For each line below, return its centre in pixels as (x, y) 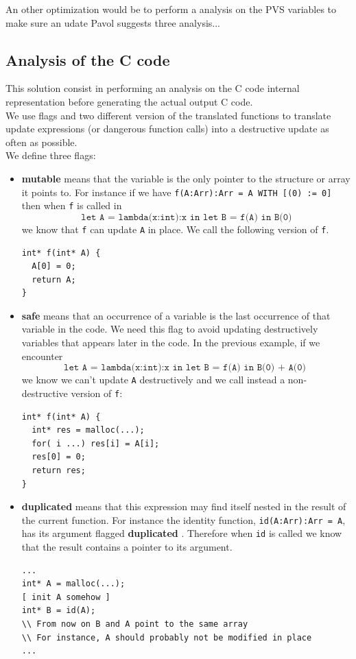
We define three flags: (51, 155)
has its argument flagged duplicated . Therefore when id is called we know (182, 533)
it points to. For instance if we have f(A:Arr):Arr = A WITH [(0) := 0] (177, 192)
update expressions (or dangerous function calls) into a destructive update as (167, 129)
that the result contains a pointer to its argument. (127, 547)
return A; (54, 279)
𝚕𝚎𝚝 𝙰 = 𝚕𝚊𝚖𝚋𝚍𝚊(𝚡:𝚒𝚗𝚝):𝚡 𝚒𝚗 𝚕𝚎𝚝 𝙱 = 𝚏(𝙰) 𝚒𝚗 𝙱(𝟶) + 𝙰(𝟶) (185, 368)
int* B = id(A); (59, 611)
